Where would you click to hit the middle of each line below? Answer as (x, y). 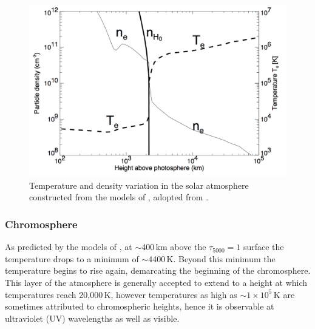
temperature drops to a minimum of (72, 258)
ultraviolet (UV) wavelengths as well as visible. (92, 318)
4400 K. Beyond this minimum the (212, 258)
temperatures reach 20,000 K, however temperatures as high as (121, 294)
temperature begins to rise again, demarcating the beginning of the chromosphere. (158, 270)
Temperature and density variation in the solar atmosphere (139, 185)
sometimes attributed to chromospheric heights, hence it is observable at (140, 306)
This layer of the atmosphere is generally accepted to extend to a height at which (156, 282)
